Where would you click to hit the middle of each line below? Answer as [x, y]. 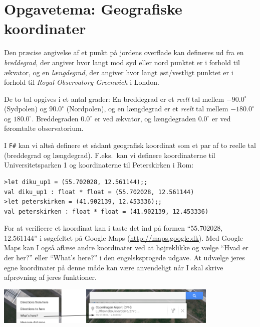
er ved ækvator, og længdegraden [145, 118]
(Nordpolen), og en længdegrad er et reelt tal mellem [147, 109]
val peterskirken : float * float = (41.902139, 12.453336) [106, 211]
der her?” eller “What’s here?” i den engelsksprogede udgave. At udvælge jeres [124, 258]
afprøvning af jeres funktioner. [50, 277]
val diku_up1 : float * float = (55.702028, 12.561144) [99, 192]
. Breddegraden [55, 118]
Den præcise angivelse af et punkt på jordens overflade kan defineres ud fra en [124, 52]
